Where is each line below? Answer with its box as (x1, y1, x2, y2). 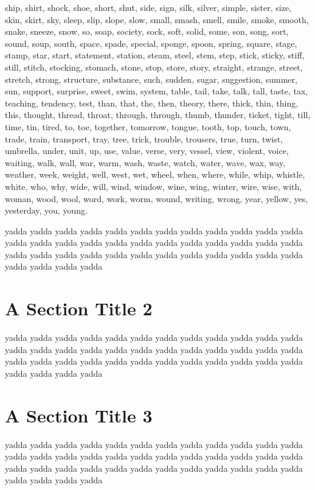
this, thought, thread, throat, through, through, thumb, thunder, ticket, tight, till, (5, 108, 311, 121)
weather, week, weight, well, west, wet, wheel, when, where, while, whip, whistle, (5, 168, 305, 181)
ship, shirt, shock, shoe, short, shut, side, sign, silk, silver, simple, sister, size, (5, 1, 292, 13)
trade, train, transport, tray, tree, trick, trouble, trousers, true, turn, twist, (5, 132, 283, 145)
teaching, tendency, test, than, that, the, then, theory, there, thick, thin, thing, (5, 96, 299, 109)
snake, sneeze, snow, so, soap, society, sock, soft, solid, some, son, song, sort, (5, 25, 289, 38)
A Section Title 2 (5, 296, 153, 321)
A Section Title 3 (5, 402, 153, 427)
